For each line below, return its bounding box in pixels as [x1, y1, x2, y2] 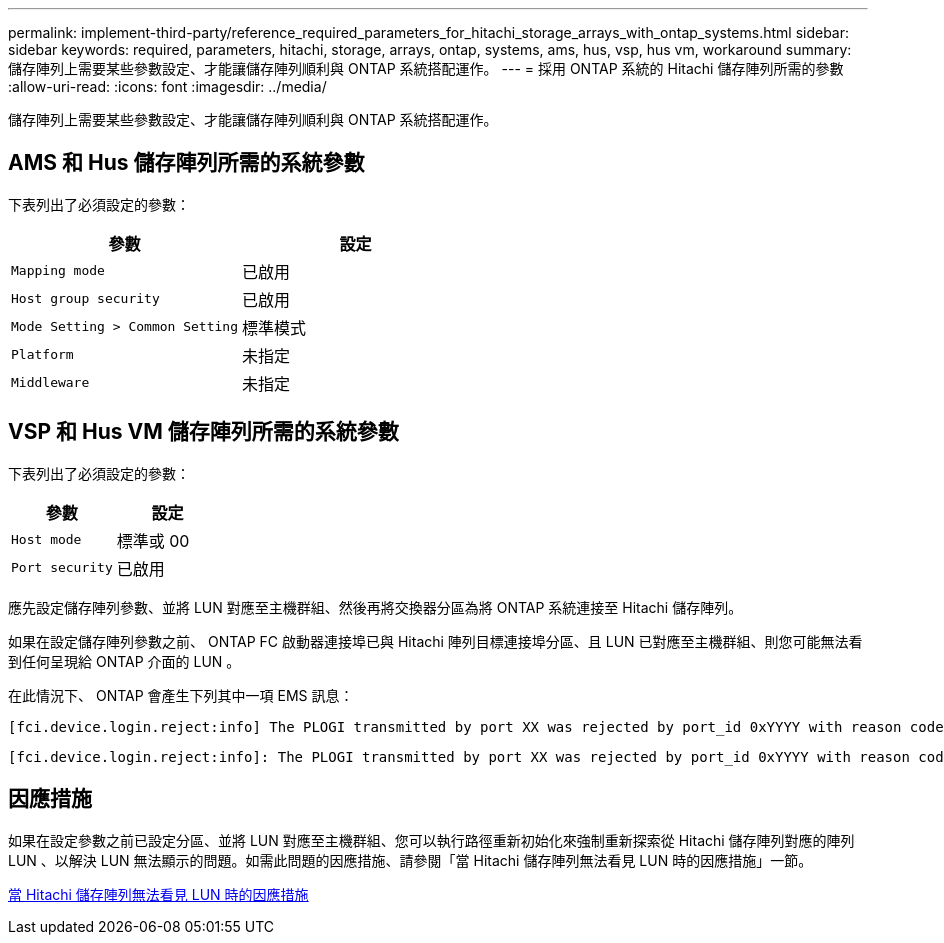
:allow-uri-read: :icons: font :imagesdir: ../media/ [8, 78, 327, 95]
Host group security [11, 291, 160, 307]
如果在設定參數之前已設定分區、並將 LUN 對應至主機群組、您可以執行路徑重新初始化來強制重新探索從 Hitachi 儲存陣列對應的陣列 [8, 831, 855, 849]
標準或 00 [116, 530, 190, 551]
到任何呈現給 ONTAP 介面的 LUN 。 [8, 652, 241, 670]
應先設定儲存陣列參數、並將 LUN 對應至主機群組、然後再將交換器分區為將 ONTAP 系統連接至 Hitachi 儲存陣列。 [8, 598, 743, 616]
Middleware [11, 375, 90, 391]
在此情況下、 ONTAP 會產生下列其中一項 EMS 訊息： [8, 686, 354, 704]
